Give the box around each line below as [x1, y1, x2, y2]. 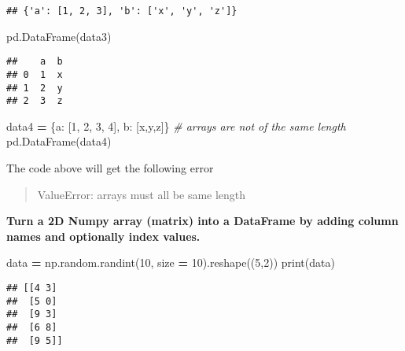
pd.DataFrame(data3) [6, 28, 112, 44]
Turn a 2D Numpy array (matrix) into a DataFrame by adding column [6, 212, 399, 229]
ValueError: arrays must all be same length [37, 186, 246, 202]
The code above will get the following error [6, 160, 214, 176]
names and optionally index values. [6, 227, 201, 244]
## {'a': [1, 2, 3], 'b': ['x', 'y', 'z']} [6, 6, 237, 17]
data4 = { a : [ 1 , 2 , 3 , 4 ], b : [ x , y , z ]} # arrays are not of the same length [6, 117, 346, 134]
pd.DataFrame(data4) [6, 133, 112, 150]
